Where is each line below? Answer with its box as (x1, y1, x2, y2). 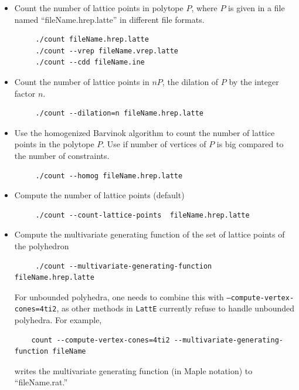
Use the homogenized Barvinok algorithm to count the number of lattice (14, 126, 275, 138)
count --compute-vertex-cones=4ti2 (31, 335, 170, 344)
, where (191, 2, 218, 13)
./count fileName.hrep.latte (35, 35, 149, 44)
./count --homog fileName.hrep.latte (35, 171, 183, 180)
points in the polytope (14, 138, 94, 150)
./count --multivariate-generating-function (35, 262, 212, 270)
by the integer (229, 75, 279, 87)
